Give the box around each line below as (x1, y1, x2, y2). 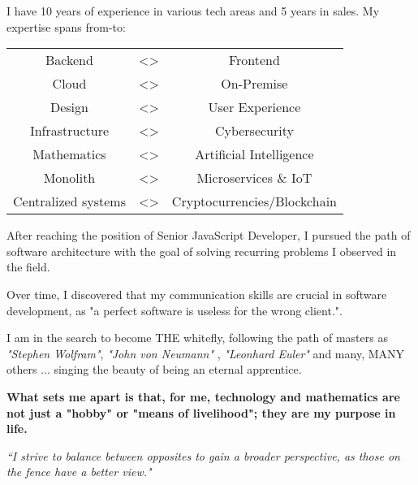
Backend (45, 50, 93, 70)
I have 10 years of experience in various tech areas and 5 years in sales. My (6, 2, 380, 19)
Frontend (228, 50, 280, 70)
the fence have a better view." (6, 463, 152, 480)
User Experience (208, 97, 301, 117)
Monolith (43, 168, 96, 188)
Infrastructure (29, 121, 110, 141)
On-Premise (221, 74, 288, 93)
